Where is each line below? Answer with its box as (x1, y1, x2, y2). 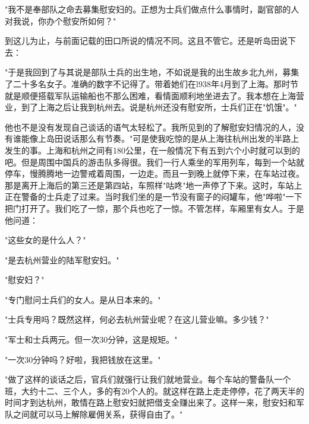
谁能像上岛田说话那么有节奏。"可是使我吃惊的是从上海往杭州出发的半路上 (12, 132, 299, 145)
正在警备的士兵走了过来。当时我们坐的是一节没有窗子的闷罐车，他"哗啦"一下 (5, 190, 302, 203)
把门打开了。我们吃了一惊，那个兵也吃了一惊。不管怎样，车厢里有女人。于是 (5, 202, 304, 214)
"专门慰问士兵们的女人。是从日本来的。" (5, 293, 161, 305)
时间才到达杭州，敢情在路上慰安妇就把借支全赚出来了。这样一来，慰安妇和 (5, 396, 296, 409)
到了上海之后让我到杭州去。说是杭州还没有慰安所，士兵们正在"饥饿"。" (21, 101, 297, 113)
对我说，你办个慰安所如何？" (5, 14, 116, 27)
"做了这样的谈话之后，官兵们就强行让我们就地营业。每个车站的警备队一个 (5, 373, 291, 385)
